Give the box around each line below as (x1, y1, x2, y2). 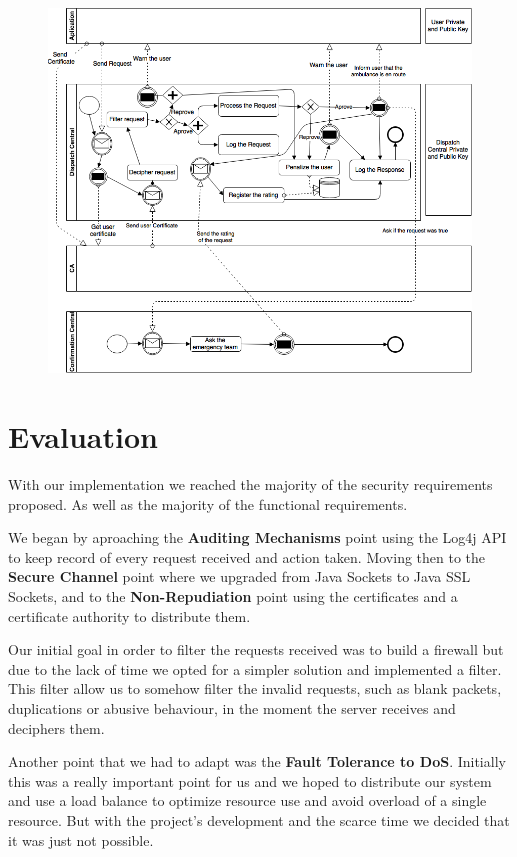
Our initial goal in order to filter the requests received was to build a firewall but (8, 639, 504, 660)
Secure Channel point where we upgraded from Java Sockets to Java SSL (8, 566, 471, 587)
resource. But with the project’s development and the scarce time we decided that (8, 809, 510, 830)
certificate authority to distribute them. (8, 605, 251, 626)
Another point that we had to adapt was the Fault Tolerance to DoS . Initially (8, 751, 506, 772)
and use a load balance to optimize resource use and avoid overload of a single (8, 790, 487, 811)
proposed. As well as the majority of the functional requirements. (8, 493, 408, 514)
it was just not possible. (8, 829, 154, 850)
